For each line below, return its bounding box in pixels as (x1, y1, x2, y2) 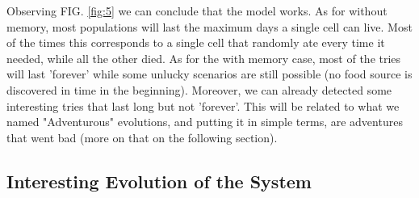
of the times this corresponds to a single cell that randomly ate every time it (6, 34, 385, 51)
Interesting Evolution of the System (6, 168, 312, 193)
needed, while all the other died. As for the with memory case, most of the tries (6, 49, 401, 66)
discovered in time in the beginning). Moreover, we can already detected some (6, 81, 392, 98)
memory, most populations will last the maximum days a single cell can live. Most (6, 18, 413, 35)
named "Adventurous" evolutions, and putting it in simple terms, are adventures (6, 113, 403, 130)
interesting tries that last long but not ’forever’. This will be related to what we (6, 97, 400, 114)
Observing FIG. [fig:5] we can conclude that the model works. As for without (6, 2, 388, 19)
